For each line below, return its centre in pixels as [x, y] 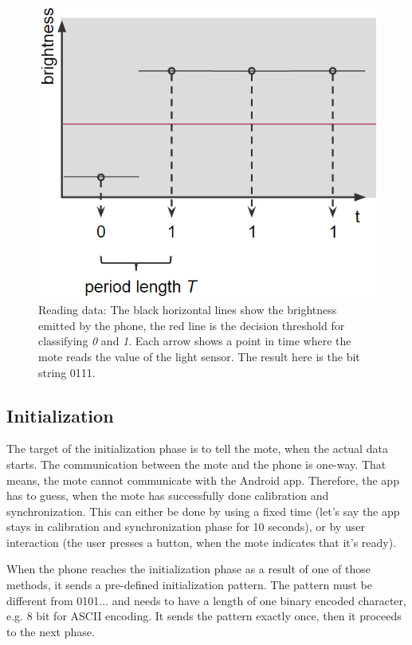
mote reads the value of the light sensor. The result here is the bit [199, 356]
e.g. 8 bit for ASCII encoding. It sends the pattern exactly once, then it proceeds [204, 616]
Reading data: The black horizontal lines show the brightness [188, 310]
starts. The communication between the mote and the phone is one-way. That [196, 464]
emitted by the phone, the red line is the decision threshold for [192, 325]
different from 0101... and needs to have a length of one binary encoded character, [206, 600]
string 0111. [67, 372]
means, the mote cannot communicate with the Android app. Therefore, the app [203, 480]
